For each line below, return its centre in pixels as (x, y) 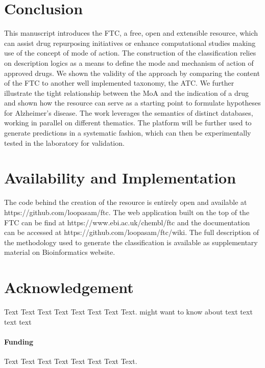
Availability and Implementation (120, 178)
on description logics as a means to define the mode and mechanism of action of (129, 62)
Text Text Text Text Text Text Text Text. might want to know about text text (128, 312)
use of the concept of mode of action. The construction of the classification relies (130, 53)
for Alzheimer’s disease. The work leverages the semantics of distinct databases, (129, 112)
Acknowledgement (69, 287)
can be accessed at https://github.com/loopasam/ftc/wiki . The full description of (132, 232)
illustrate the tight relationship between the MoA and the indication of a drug (127, 93)
